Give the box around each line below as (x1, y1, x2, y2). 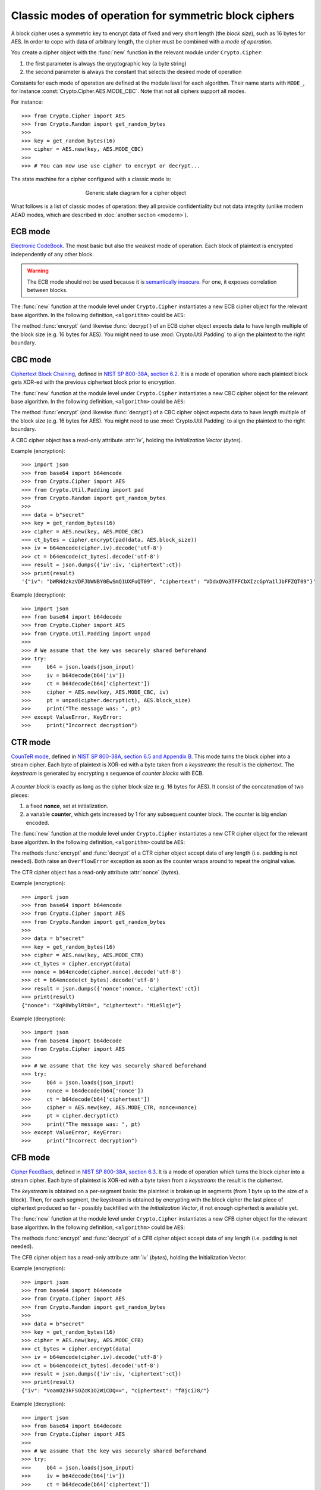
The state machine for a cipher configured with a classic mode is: (11, 176, 172, 183)
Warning (27, 267, 49, 274)
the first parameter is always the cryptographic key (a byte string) (26, 60, 187, 67)
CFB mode (11, 1153, 51, 1163)
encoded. (26, 819, 50, 826)
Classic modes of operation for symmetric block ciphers (11, 9, 294, 22)
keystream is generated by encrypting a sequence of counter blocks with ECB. (11, 769, 204, 777)
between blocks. (27, 287, 68, 294)
